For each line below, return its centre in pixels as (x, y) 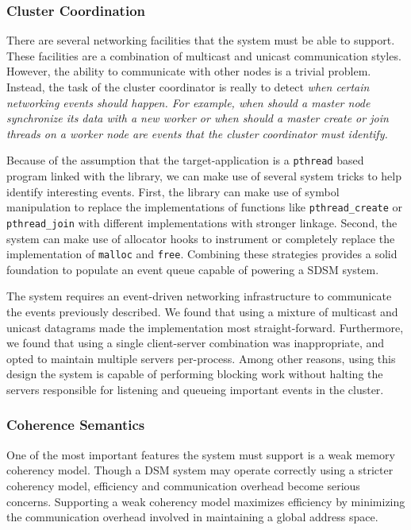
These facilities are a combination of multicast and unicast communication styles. (204, 55)
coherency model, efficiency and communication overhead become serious (183, 485)
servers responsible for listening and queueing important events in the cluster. (195, 389)
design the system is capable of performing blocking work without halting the (195, 374)
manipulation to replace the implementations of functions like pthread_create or (205, 207)
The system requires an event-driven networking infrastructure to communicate (199, 296)
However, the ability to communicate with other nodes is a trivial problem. (189, 71)
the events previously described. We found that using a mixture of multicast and (202, 311)
